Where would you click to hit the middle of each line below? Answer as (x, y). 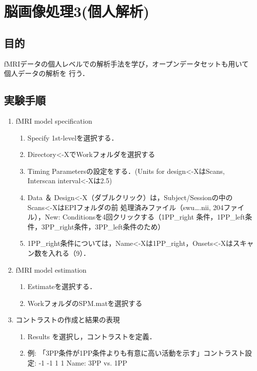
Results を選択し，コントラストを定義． (92, 336)
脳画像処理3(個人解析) (77, 11)
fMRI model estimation (51, 269)
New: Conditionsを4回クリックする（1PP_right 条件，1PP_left (145, 217)
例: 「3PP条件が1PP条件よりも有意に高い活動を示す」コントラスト (136, 353)
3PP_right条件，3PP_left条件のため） (103, 226)
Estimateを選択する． (62, 286)
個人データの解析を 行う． (47, 73)
